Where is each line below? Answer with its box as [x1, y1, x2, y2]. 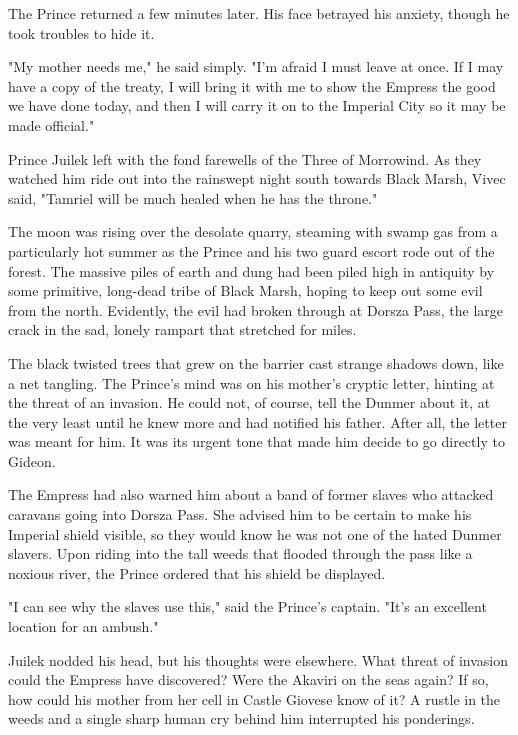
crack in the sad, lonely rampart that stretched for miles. [8, 319, 357, 340]
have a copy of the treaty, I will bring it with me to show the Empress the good [8, 75, 496, 96]
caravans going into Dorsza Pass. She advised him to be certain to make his [8, 504, 472, 525]
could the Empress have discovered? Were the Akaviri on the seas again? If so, [8, 669, 489, 690]
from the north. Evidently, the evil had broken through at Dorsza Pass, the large [8, 299, 503, 320]
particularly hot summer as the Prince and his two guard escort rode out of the [8, 240, 495, 261]
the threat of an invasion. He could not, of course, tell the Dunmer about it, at [8, 392, 491, 413]
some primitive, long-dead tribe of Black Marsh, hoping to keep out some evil [8, 280, 483, 301]
